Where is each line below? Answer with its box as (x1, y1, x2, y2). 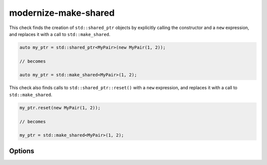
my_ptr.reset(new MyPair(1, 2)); (19, 105, 101, 110)
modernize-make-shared (9, 7, 115, 18)
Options (9, 147, 35, 155)
